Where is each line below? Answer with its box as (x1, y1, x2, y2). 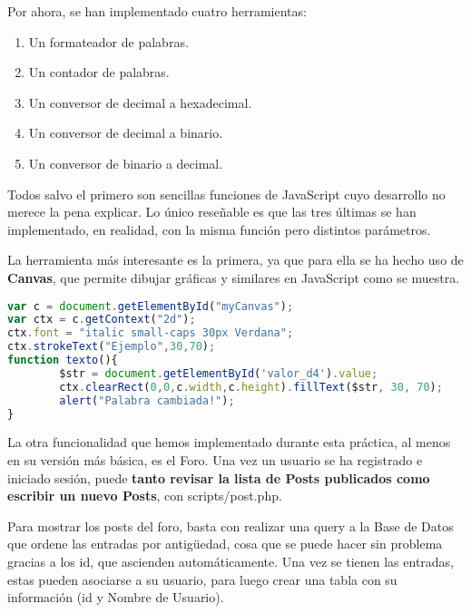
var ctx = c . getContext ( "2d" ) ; (7, 313, 196, 326)
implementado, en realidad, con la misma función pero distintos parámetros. (7, 219, 431, 238)
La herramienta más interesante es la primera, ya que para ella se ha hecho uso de (7, 250, 464, 269)
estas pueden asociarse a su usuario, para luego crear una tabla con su (7, 569, 397, 589)
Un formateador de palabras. (28, 32, 189, 51)
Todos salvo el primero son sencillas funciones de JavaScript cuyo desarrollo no (7, 184, 446, 203)
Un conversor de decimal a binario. (28, 123, 223, 142)
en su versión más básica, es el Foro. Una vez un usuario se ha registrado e (7, 451, 423, 469)
